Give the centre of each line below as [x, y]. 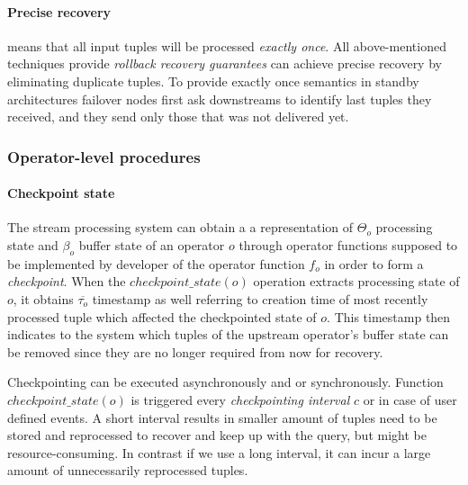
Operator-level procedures [104, 156]
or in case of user [410, 399]
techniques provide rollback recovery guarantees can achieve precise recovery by [225, 63]
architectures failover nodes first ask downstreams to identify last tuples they [220, 99]
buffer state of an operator [152, 245]
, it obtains [43, 298]
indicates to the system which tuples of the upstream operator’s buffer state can [228, 334]
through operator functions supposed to [348, 245]
